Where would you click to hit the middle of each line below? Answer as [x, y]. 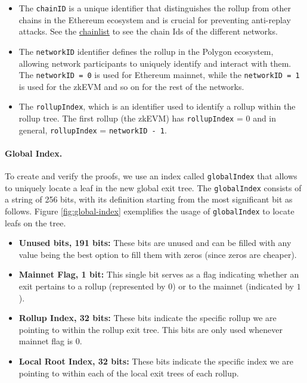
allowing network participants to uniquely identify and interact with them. [155, 63]
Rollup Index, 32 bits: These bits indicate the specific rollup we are [148, 318]
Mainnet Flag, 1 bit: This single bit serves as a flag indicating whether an [159, 274]
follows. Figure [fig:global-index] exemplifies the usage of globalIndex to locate [150, 211]
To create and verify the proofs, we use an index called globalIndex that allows [151, 176]
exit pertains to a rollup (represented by [92, 286]
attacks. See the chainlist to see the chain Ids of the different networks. [148, 31]
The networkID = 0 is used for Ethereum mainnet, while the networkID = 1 [159, 75]
